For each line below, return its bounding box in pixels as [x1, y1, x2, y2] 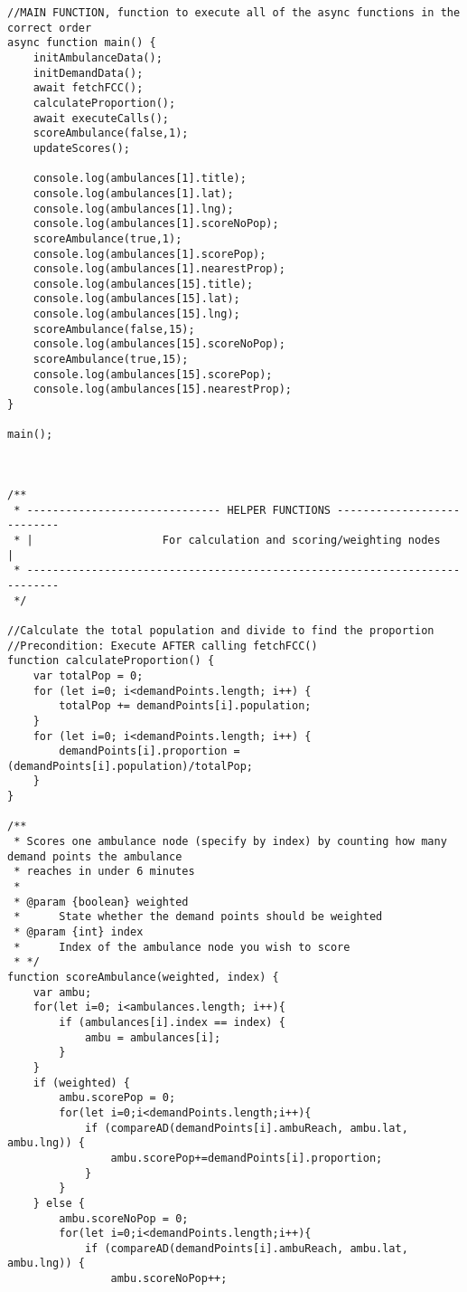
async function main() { [7, 36, 156, 50]
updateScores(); [33, 141, 131, 155]
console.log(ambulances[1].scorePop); [33, 247, 266, 261]
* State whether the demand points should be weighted [14, 910, 383, 924]
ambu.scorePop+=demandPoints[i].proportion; [110, 1151, 383, 1164]
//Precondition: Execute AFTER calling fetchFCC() [7, 639, 318, 652]
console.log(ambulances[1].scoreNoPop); [33, 217, 279, 231]
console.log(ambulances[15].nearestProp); [33, 383, 292, 396]
